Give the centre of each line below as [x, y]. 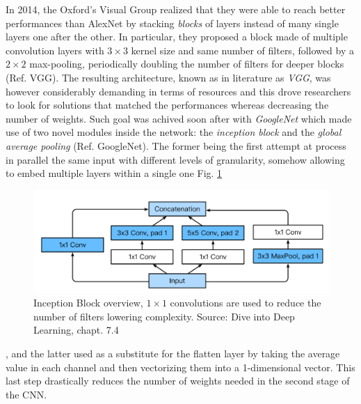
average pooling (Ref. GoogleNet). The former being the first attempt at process [176, 145]
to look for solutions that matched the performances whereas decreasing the [167, 105]
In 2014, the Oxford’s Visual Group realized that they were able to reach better [176, 9]
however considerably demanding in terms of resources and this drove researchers [178, 91]
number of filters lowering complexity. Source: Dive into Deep [164, 316]
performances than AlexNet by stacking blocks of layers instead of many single [172, 23]
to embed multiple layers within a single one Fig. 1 [114, 173]
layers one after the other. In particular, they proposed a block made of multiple [177, 37]
